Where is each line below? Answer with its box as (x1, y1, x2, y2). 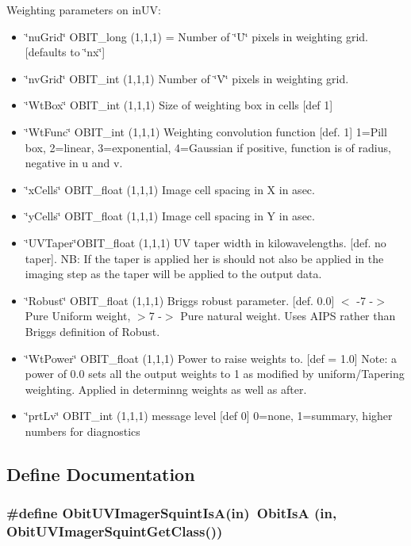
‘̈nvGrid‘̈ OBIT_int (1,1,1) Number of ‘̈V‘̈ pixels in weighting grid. (25, 70, 349, 86)
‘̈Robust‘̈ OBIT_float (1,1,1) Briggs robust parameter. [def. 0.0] (25, 292, 335, 308)
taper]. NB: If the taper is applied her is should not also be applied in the (25, 250, 384, 266)
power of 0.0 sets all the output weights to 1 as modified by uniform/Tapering (25, 365, 405, 382)
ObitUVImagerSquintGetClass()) (6, 521, 223, 541)
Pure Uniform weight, (25, 307, 131, 324)
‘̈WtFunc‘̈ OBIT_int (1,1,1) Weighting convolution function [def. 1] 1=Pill (25, 123, 387, 139)
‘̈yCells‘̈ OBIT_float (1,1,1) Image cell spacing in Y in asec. (25, 208, 315, 224)
